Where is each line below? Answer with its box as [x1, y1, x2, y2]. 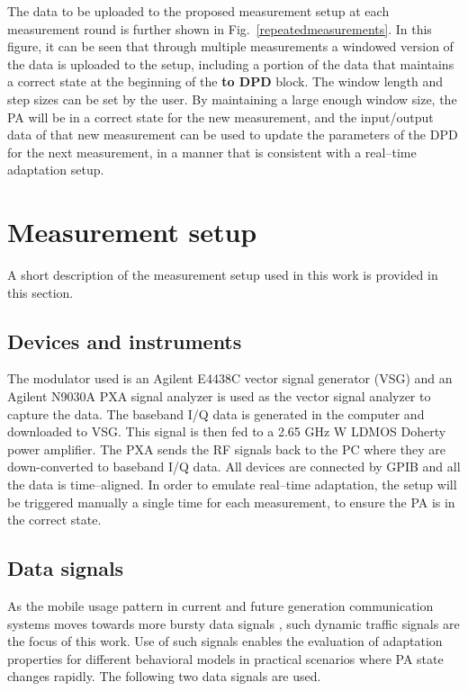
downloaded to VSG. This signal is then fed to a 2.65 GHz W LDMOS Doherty [7, 422, 446, 441]
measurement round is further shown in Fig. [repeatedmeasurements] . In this [7, 19, 432, 38]
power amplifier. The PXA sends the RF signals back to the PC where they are [7, 439, 445, 458]
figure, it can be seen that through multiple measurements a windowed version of [7, 37, 454, 56]
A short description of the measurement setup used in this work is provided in [7, 265, 438, 284]
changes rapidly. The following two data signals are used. [7, 667, 321, 686]
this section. [7, 283, 74, 301]
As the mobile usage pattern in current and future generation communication [7, 597, 434, 615]
